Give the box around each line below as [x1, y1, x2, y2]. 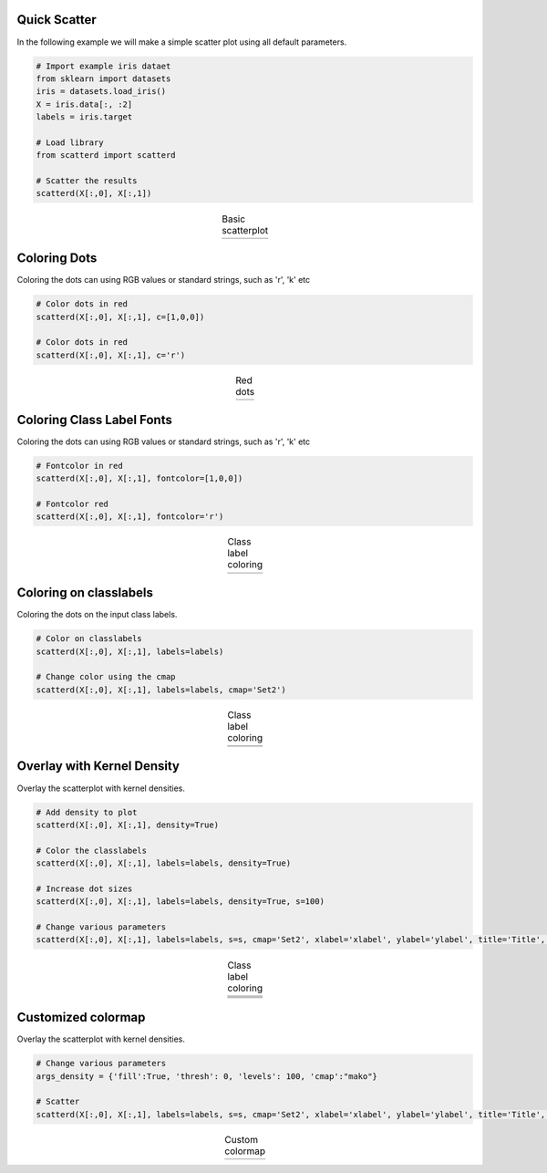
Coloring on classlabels [16, 585, 154, 601]
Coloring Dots [16, 251, 98, 266]
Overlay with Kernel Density [16, 758, 180, 774]
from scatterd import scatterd [36, 151, 177, 161]
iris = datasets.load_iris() [36, 87, 167, 97]
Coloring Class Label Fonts [16, 411, 172, 428]
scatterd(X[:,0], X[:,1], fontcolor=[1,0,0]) [36, 473, 243, 483]
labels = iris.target [36, 112, 133, 122]
